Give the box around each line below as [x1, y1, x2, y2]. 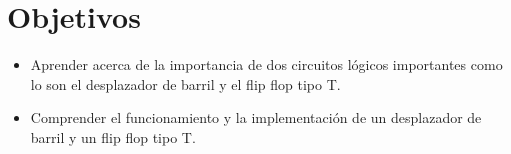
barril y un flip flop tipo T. [30, 126, 196, 147]
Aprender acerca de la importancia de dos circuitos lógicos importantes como [30, 54, 503, 75]
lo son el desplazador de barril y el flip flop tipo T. [30, 73, 341, 94]
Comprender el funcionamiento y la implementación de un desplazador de [30, 107, 482, 128]
